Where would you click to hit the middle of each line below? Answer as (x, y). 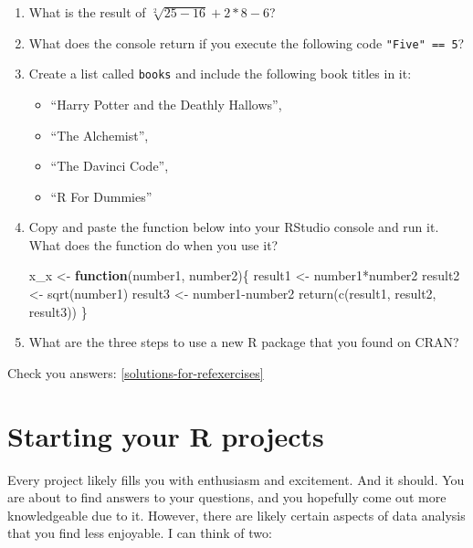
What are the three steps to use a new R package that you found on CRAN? (244, 342)
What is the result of (87, 12)
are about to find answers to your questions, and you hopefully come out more (227, 497)
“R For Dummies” (101, 196)
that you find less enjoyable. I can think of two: (140, 533)
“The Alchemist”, (100, 135)
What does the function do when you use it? (153, 244)
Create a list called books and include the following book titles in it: (220, 74)
